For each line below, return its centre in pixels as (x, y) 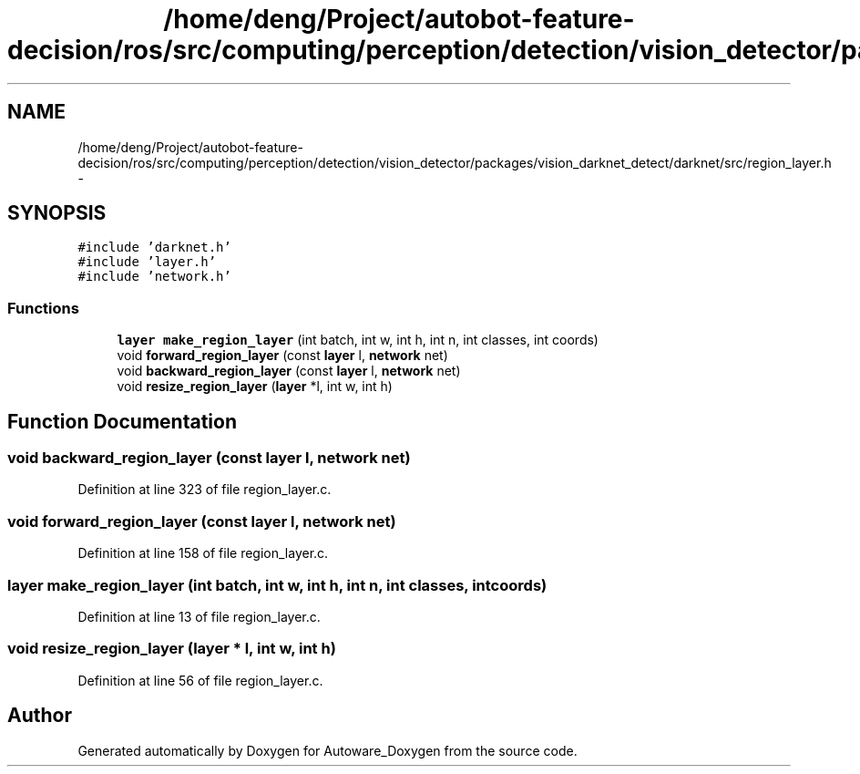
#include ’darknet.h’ (154, 248)
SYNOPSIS (57, 213)
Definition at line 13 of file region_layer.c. (199, 616)
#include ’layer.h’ (147, 262)
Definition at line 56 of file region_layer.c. (200, 680)
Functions (43, 308)
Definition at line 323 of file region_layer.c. (205, 490)
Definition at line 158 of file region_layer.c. (203, 553)
